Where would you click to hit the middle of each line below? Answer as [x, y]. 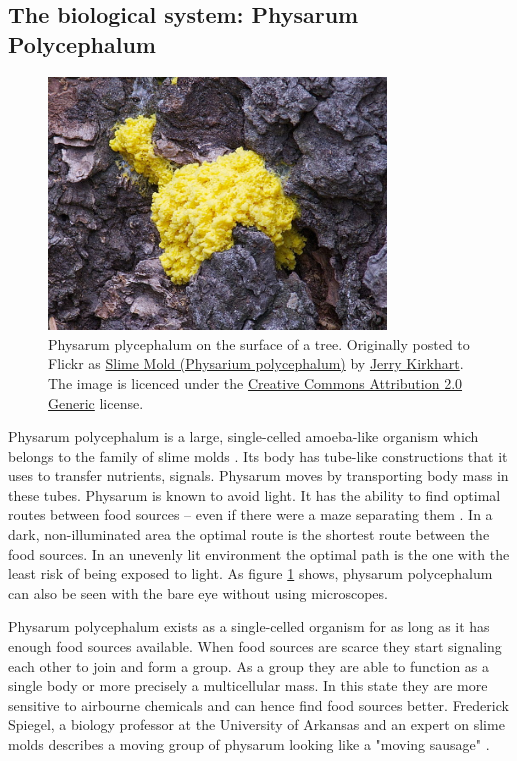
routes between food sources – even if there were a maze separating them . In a [250, 514]
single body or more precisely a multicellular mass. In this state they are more [248, 685]
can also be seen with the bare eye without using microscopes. [198, 592]
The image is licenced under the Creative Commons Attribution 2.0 [255, 382]
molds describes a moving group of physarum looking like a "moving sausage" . [249, 744]
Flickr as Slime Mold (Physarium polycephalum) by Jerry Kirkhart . [256, 363]
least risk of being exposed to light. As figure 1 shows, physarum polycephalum [250, 573]
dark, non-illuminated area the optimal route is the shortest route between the [249, 534]
